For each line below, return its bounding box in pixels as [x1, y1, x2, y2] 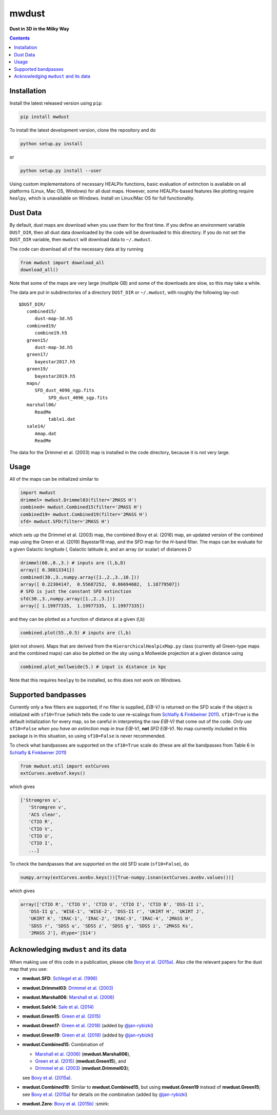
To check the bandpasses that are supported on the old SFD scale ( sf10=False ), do [9, 860, 189, 867]
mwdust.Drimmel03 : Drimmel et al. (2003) [22, 985, 114, 991]
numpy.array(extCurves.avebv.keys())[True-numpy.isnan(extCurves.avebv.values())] [20, 874, 234, 880]
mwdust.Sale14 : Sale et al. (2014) [22, 1004, 94, 1010]
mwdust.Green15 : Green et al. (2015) [22, 1013, 101, 1020]
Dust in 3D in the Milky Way [9, 26, 69, 32]
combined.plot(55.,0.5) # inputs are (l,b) [20, 630, 132, 636]
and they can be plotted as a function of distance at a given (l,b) [9, 616, 145, 622]
